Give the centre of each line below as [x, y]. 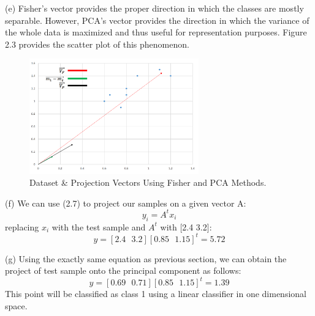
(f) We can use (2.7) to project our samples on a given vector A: [126, 203]
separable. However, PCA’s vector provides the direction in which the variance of [157, 20]
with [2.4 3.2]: [186, 226]
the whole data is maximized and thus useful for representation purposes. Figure [156, 32]
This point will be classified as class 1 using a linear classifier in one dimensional [156, 294]
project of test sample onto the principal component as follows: [123, 270]
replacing [22, 226]
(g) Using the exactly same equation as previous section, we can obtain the [146, 258]
